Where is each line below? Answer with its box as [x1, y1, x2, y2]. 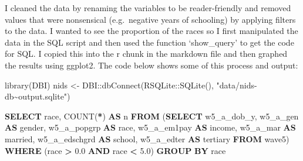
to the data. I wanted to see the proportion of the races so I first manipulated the [5, 25, 298, 37]
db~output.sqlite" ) [5, 90, 70, 102]
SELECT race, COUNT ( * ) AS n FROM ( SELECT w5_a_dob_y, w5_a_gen [5, 109, 299, 122]
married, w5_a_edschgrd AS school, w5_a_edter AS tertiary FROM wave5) [5, 132, 289, 145]
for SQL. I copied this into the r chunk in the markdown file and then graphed [5, 47, 288, 60]
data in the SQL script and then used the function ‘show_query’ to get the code [5, 36, 294, 48]
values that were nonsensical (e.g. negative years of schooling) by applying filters [5, 13, 296, 25]
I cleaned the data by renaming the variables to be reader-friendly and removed [5, 2, 291, 13]
